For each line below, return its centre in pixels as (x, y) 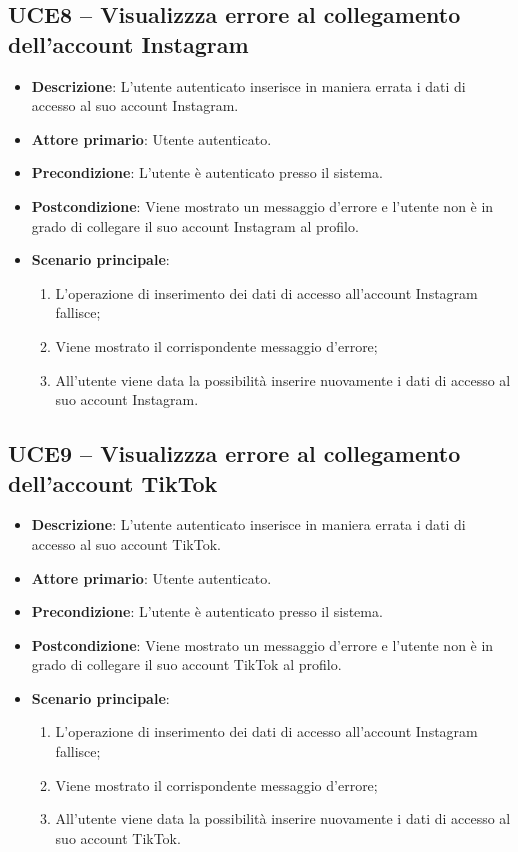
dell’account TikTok (113, 482)
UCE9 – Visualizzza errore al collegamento (234, 453)
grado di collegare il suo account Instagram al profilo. (195, 225)
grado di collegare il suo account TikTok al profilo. (186, 664)
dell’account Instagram (128, 43)
